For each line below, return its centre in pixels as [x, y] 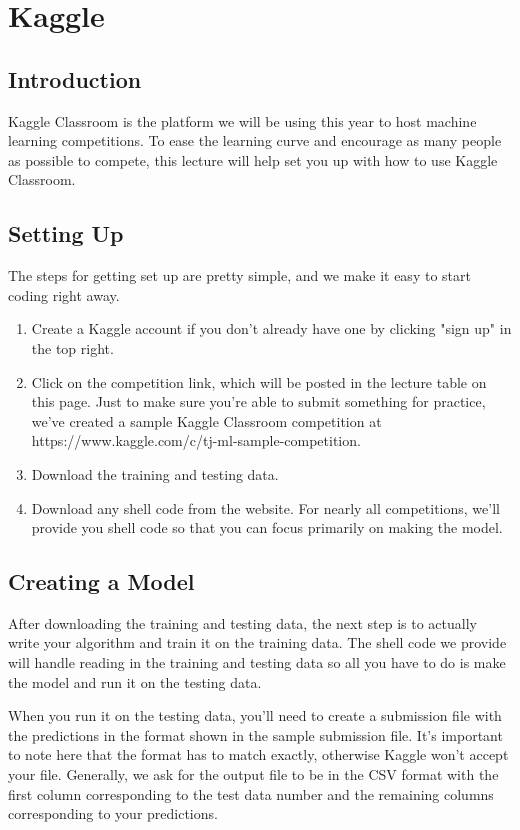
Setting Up [66, 233]
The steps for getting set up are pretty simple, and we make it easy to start [239, 275]
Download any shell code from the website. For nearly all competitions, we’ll [265, 507]
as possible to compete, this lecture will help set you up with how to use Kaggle [253, 159]
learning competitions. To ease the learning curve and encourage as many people [255, 140]
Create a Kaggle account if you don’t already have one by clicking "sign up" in [271, 328]
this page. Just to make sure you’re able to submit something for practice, [258, 401]
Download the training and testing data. [155, 473]
